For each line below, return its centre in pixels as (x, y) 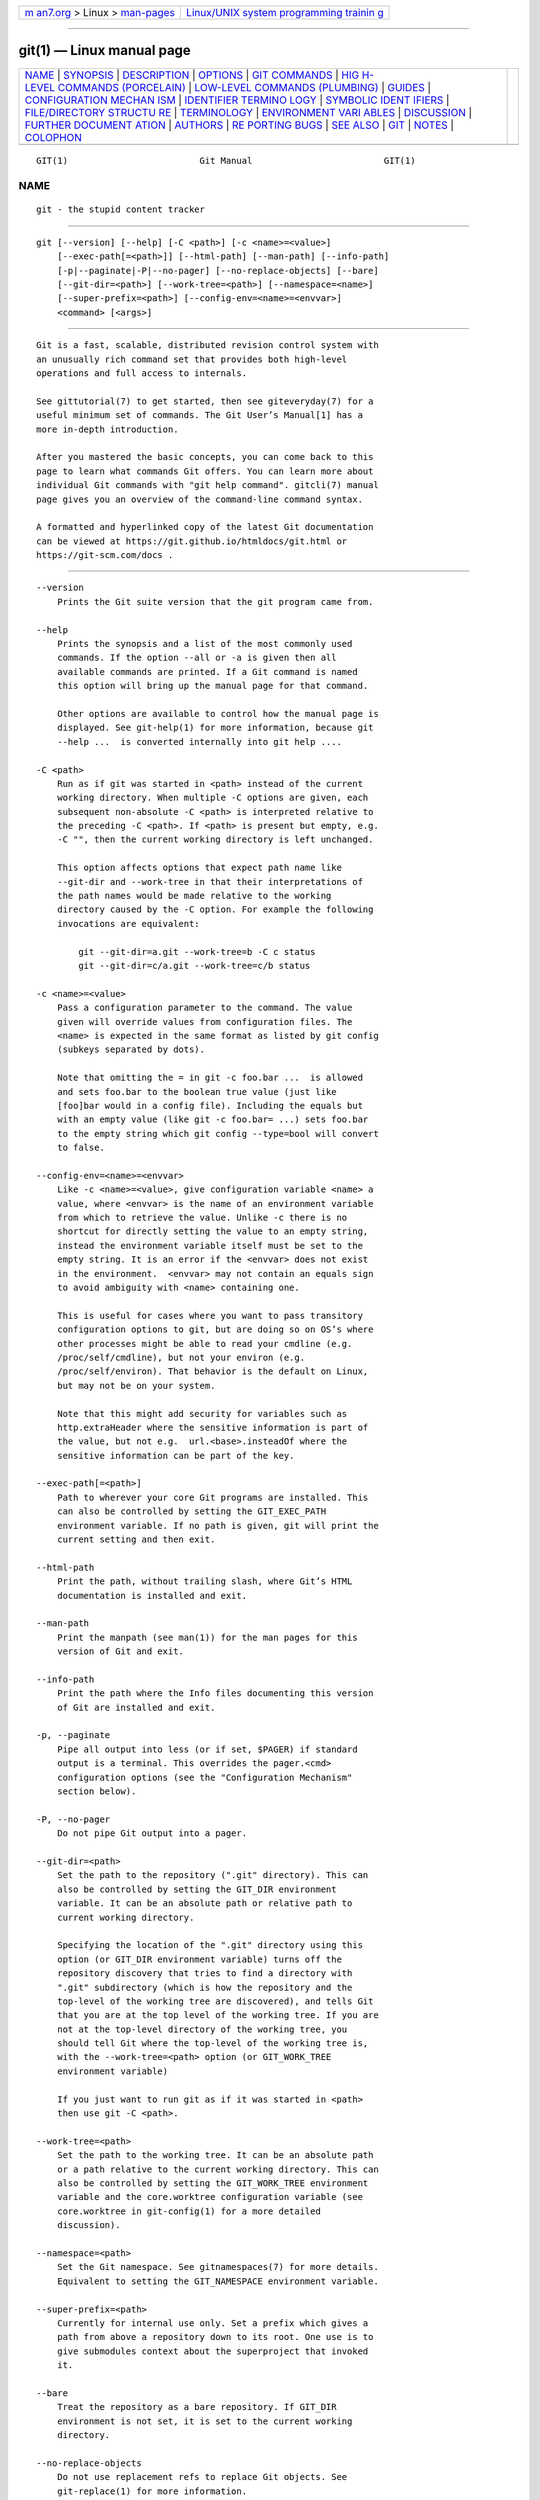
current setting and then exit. (136, 1539)
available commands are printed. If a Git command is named (207, 671)
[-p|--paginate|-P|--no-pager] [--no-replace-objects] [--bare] (217, 270)
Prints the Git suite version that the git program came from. (215, 601)
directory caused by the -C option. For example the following (215, 909)
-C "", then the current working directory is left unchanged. (215, 839)
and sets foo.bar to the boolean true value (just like (196, 1091)
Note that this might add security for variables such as (202, 1413)
